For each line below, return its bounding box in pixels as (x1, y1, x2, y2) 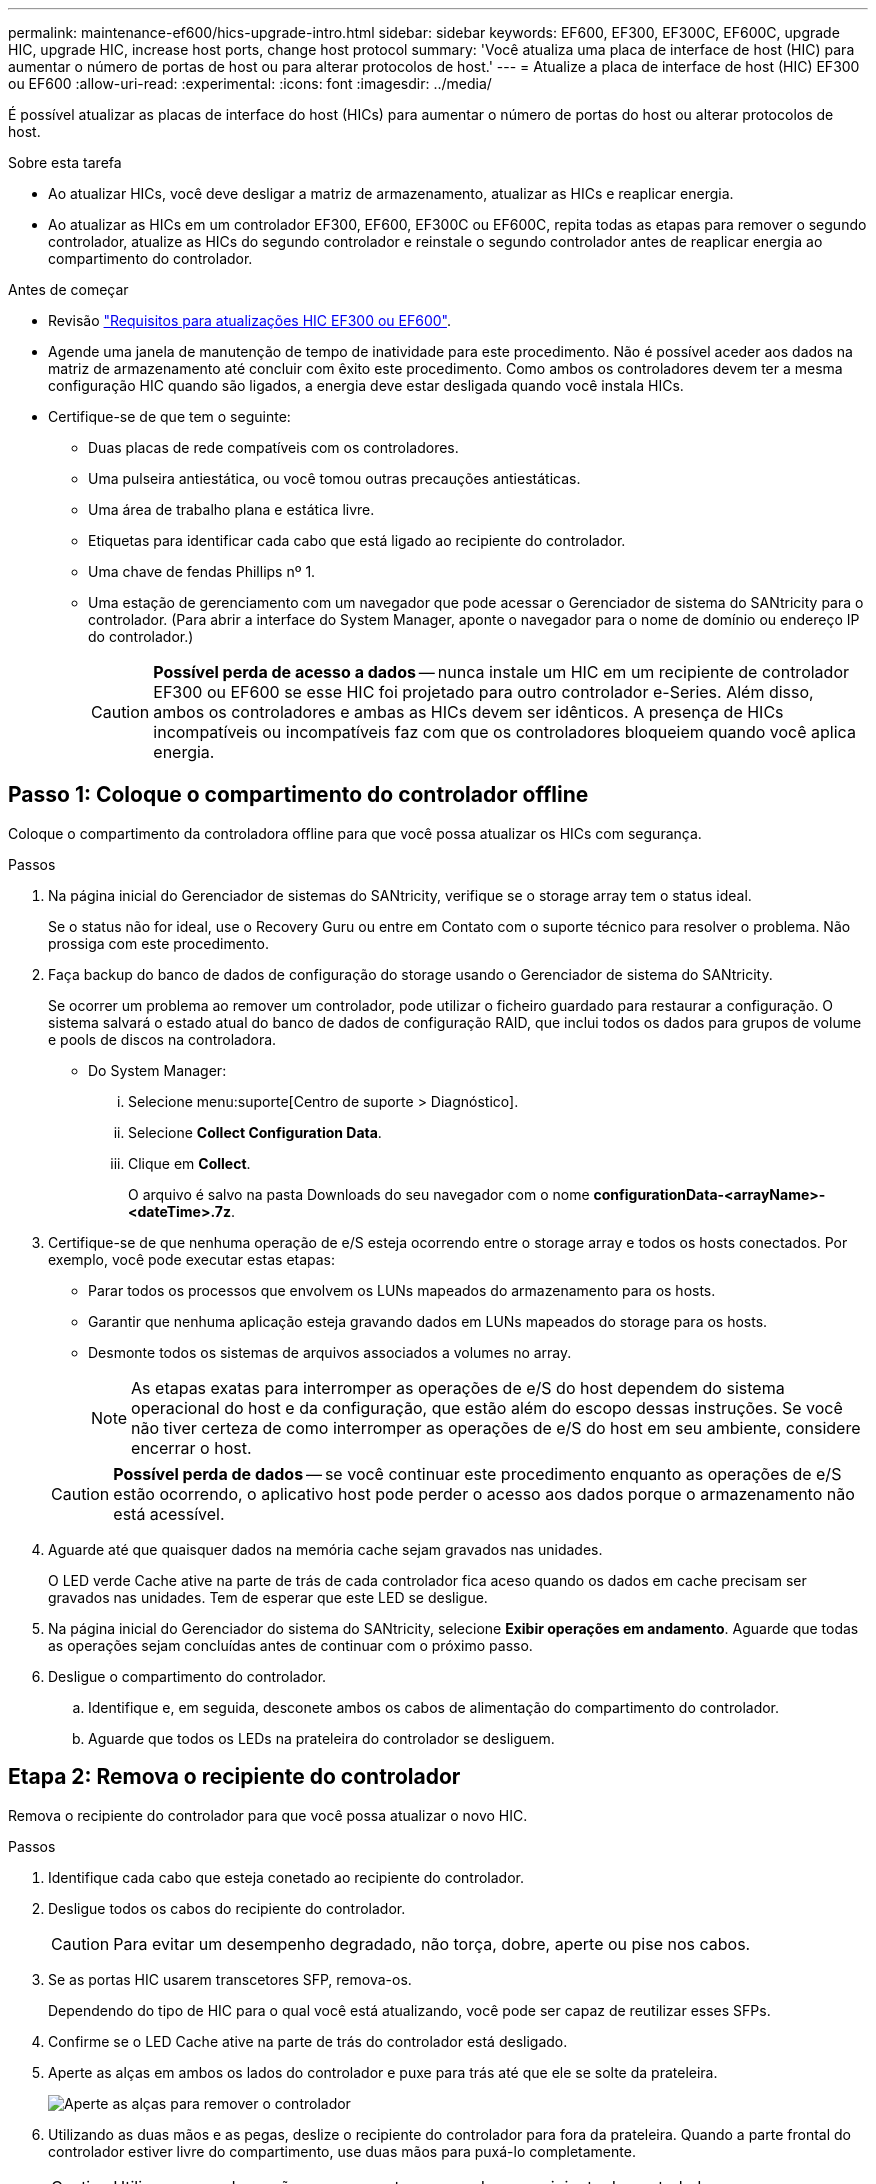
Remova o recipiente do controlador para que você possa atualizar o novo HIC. (8, 1806, 528, 1824)
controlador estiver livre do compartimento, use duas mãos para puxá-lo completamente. (48, 2142, 636, 2160)
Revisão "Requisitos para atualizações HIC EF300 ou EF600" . (48, 312, 452, 329)
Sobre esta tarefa (8, 154, 122, 171)
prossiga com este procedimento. (48, 934, 269, 952)
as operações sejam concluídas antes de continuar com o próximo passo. (48, 1636, 533, 1654)
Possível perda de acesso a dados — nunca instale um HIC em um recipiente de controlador (153, 662, 849, 682)
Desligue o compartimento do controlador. (48, 1667, 327, 1685)
